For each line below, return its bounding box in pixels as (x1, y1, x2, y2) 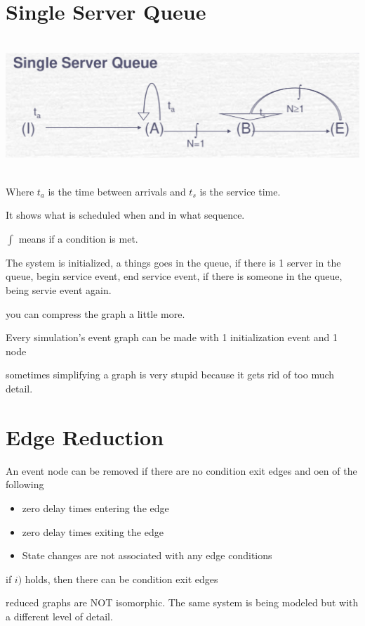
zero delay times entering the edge (22, 500, 169, 515)
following (6, 477, 44, 492)
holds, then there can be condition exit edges (25, 571, 218, 586)
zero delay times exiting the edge (22, 524, 164, 539)
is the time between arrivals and (48, 184, 186, 198)
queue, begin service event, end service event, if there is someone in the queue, (6, 269, 343, 283)
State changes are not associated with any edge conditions (22, 548, 272, 563)
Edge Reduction (6, 422, 164, 451)
